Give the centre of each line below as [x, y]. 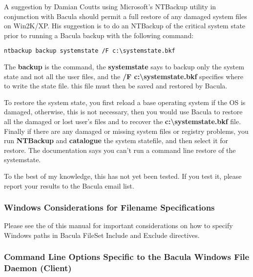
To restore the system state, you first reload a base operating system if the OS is [125, 102]
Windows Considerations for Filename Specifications [109, 207]
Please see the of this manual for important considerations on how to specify [118, 225]
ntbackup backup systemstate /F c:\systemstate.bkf [90, 51]
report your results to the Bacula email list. [69, 185]
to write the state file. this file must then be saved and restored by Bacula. [116, 86]
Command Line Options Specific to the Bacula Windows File [127, 257]
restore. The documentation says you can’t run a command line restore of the [120, 150]
